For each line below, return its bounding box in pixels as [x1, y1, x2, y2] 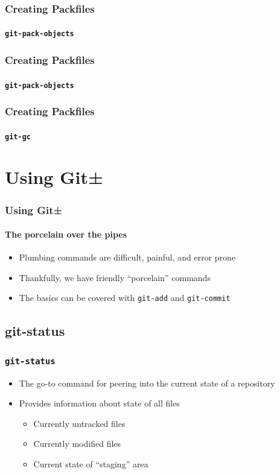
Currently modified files [33, 437, 121, 450]
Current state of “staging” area [33, 458, 148, 470]
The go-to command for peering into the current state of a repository [19, 376, 275, 389]
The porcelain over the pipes [5, 228, 127, 241]
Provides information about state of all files [19, 397, 180, 409]
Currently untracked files [33, 417, 126, 429]
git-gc [5, 132, 31, 141]
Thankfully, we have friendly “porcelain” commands [19, 271, 211, 283]
